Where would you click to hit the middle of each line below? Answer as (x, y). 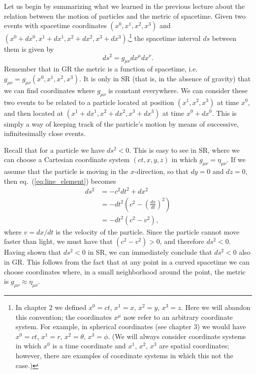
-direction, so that (161, 171)
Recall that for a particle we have (54, 150)
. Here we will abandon (216, 307)
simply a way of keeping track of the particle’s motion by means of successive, (121, 123)
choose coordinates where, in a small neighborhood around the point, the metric (125, 271)
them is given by (29, 49)
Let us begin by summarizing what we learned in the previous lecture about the (125, 6)
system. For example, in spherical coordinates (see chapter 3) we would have (131, 326)
